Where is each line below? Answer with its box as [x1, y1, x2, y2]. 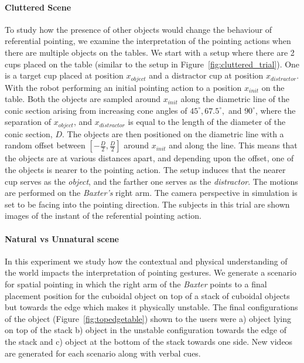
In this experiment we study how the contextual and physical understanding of [5, 255, 288, 267]
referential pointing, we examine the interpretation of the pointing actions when [5, 35, 291, 47]
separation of [5, 116, 52, 128]
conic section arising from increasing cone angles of [5, 104, 187, 116]
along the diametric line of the [180, 93, 289, 105]
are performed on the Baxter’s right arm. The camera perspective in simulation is [5, 186, 298, 199]
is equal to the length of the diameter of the [128, 116, 286, 128]
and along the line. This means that [169, 139, 298, 151]
